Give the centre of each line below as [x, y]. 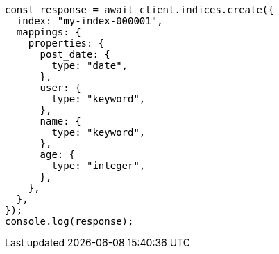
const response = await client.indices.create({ [139, 10]
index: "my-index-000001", [90, 21]
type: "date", [90, 65]
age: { [58, 154]
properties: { [66, 43]
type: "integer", [99, 166]
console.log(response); [69, 221]
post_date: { [75, 54]
